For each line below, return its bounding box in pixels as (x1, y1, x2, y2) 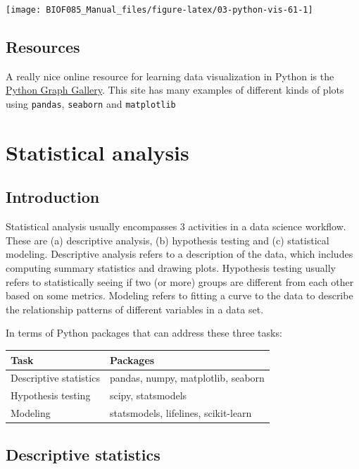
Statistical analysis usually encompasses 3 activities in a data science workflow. (6, 219, 346, 234)
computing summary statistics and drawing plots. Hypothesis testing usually (6, 261, 336, 275)
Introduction (6, 186, 100, 208)
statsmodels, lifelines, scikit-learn (109, 406, 252, 420)
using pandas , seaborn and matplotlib (6, 96, 176, 111)
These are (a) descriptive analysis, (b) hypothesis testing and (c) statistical (6, 232, 329, 247)
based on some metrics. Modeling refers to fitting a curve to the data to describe (6, 288, 353, 303)
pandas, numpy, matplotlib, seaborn (109, 370, 265, 385)
